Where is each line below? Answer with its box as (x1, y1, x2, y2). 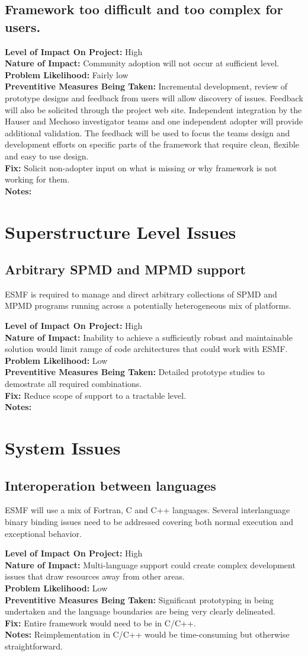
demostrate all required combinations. (5, 377, 142, 390)
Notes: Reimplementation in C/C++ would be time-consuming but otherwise (5, 628, 290, 641)
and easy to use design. (5, 149, 89, 162)
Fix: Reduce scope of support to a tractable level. (5, 389, 187, 401)
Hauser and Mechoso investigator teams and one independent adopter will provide (5, 115, 303, 127)
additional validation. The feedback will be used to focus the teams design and (5, 126, 290, 139)
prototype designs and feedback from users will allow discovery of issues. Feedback (5, 91, 303, 104)
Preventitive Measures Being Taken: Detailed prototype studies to (5, 366, 265, 378)
